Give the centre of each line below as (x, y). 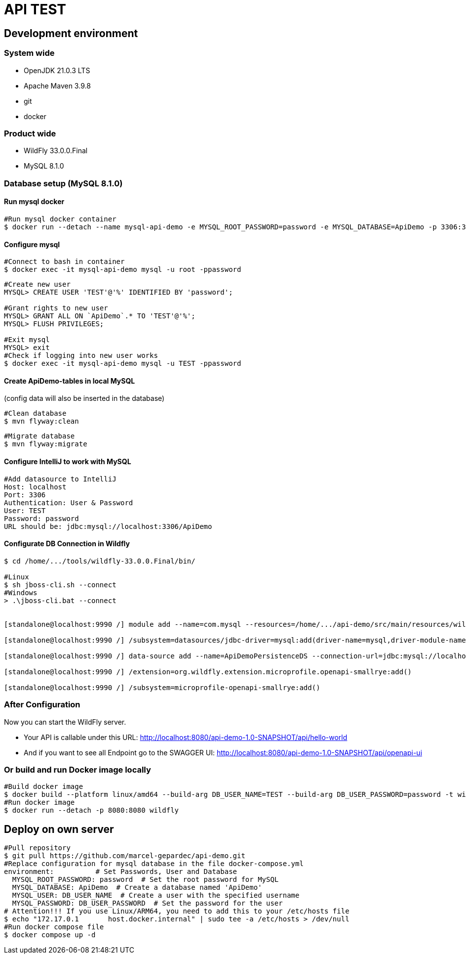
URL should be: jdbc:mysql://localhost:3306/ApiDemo (108, 526)
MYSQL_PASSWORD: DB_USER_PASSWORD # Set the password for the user (147, 903)
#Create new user (37, 284)
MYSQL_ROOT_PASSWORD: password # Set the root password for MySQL (145, 880)
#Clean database (35, 414)
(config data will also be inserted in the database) (84, 398)
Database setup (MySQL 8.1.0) (63, 183)
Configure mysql (32, 244)
